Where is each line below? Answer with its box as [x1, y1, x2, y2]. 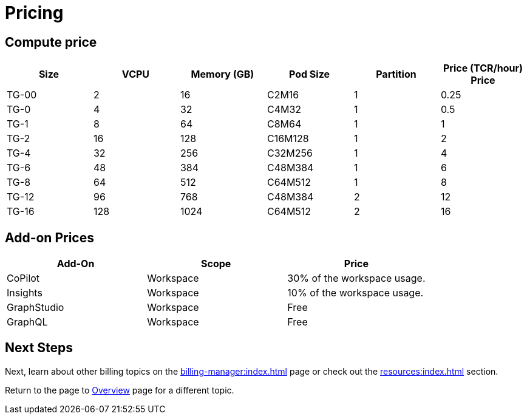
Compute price [5, 34, 97, 50]
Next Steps [5, 340, 73, 356]
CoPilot [7, 272, 40, 285]
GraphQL [7, 316, 48, 329]
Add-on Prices [5, 230, 94, 245]
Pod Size [288, 68, 330, 81]
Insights [7, 287, 42, 299]
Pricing [5, 2, 64, 23]
